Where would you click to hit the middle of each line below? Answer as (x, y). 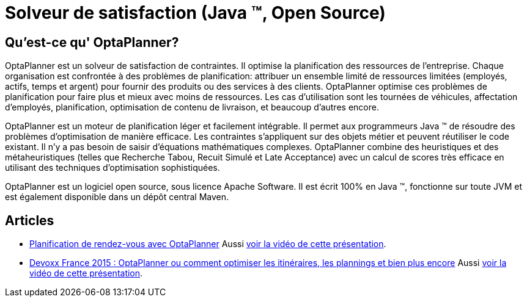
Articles (30, 220)
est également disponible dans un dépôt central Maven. (117, 197)
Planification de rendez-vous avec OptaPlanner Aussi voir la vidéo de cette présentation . (208, 244)
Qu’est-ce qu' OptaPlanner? (92, 42)
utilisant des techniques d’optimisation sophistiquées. (112, 168)
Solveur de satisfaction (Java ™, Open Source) (195, 13)
